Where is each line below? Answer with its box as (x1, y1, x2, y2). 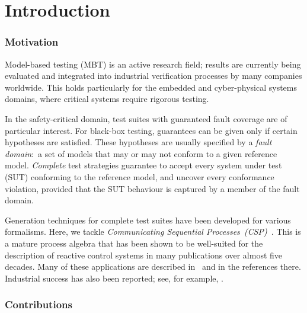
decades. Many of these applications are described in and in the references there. (5, 260, 301, 273)
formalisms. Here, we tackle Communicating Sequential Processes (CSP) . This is (5, 225, 301, 238)
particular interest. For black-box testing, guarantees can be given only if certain (5, 124, 298, 136)
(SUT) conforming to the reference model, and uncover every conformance (5, 170, 274, 183)
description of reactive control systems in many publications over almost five (5, 248, 283, 261)
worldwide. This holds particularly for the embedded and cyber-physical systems (5, 81, 298, 93)
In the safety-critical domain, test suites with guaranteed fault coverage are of (5, 112, 287, 124)
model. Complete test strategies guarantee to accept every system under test (5, 159, 282, 171)
